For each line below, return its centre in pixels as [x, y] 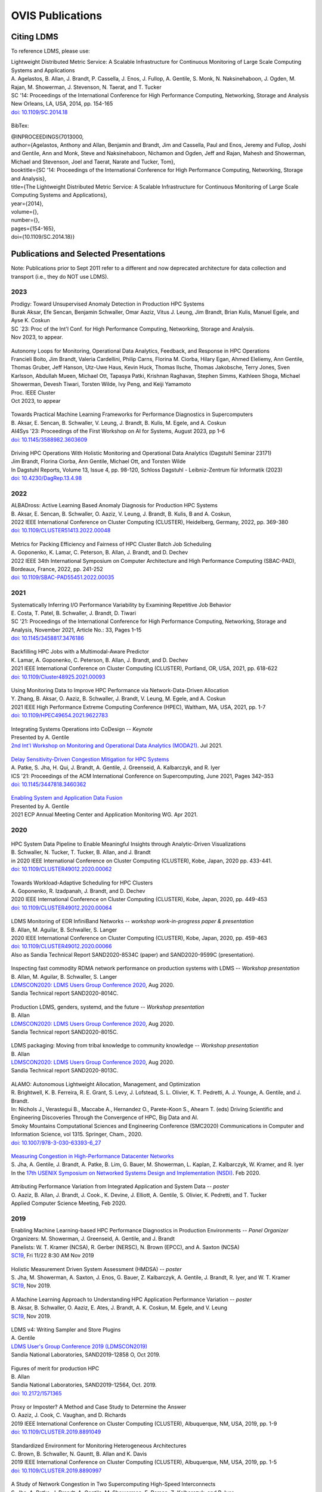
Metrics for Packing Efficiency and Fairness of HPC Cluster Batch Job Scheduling [111, 544]
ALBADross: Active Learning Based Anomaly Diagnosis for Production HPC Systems [114, 505]
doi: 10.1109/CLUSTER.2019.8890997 [56, 1471]
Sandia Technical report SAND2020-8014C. [65, 993]
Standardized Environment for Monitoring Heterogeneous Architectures [99, 1445]
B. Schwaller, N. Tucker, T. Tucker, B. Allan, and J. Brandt [81, 852]
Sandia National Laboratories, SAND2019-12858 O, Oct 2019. [86, 1355]
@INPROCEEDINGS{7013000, [47, 137]
